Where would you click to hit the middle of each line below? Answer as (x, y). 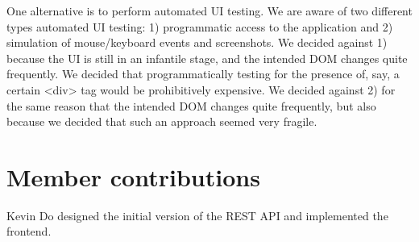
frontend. (29, 231)
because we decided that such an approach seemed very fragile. (162, 121)
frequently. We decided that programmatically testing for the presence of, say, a (203, 74)
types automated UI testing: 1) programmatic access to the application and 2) (200, 26)
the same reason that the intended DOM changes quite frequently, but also (191, 105)
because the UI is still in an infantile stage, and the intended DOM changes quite (207, 58)
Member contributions (133, 176)
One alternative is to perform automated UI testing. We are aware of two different (209, 10)
